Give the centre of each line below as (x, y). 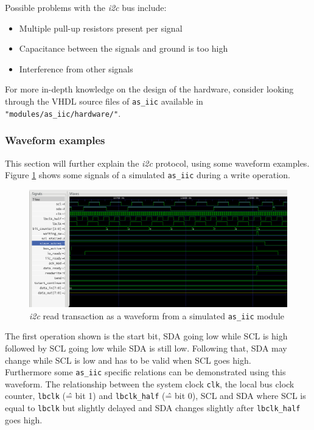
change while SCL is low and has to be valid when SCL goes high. (128, 360)
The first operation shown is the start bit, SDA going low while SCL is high (146, 336)
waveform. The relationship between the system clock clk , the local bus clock (150, 383)
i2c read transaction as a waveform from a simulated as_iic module (157, 315)
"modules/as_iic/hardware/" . (63, 113)
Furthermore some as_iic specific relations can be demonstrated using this (145, 372)
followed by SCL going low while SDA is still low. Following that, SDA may (146, 348)
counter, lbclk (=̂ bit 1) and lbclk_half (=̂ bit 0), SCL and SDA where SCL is (155, 396)
